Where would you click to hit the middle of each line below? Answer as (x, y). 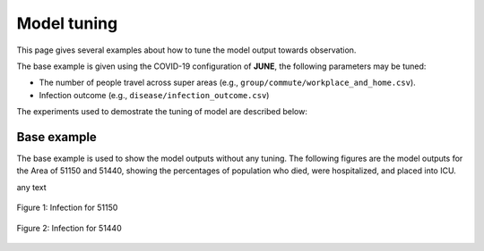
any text (31, 187)
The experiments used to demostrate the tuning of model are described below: (162, 112)
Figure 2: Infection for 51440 (69, 228)
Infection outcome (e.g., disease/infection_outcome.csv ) (154, 95)
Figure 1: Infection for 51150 (67, 208)
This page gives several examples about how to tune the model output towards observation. (186, 50)
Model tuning (67, 23)
